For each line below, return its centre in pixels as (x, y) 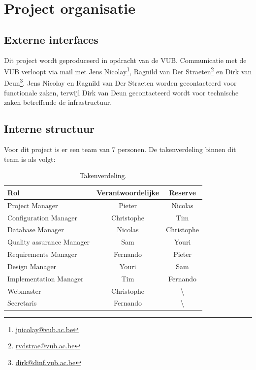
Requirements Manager (42, 254)
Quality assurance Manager (49, 242)
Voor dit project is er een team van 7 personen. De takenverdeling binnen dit (120, 149)
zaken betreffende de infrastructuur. (58, 102)
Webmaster (24, 291)
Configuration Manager (43, 217)
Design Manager (32, 266)
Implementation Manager (46, 278)
